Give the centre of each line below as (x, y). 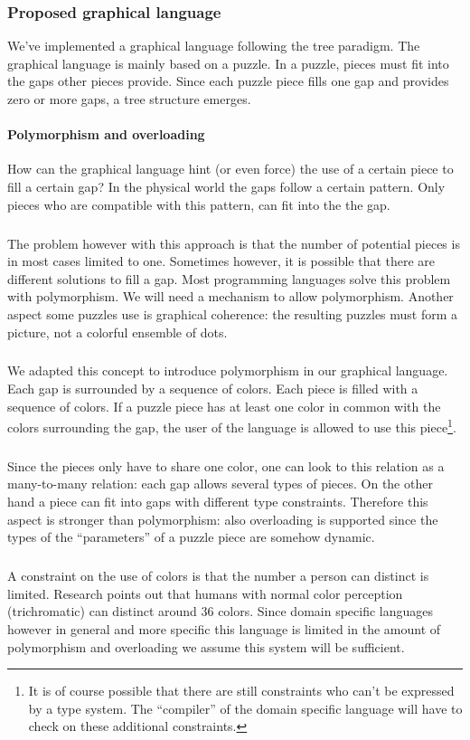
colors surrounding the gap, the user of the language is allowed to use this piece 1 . (232, 426)
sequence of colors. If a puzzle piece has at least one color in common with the (224, 406)
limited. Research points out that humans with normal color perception (205, 593)
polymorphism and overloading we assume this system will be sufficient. (206, 646)
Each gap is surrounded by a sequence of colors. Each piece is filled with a (213, 389)
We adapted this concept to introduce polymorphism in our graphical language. (228, 370)
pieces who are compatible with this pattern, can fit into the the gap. (199, 204)
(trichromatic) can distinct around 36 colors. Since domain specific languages (221, 611)
